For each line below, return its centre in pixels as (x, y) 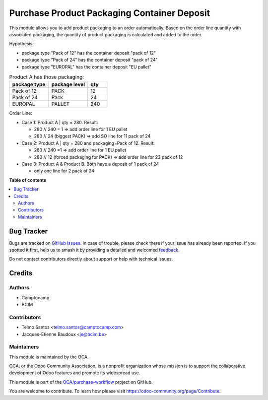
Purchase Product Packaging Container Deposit (110, 13)
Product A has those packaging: (47, 77)
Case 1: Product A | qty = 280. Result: (60, 122)
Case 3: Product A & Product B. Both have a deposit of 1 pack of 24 (90, 164)
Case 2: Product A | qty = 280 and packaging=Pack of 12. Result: (88, 143)
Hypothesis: (22, 44)
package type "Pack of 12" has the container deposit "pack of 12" (89, 53)
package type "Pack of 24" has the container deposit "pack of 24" (90, 60)
